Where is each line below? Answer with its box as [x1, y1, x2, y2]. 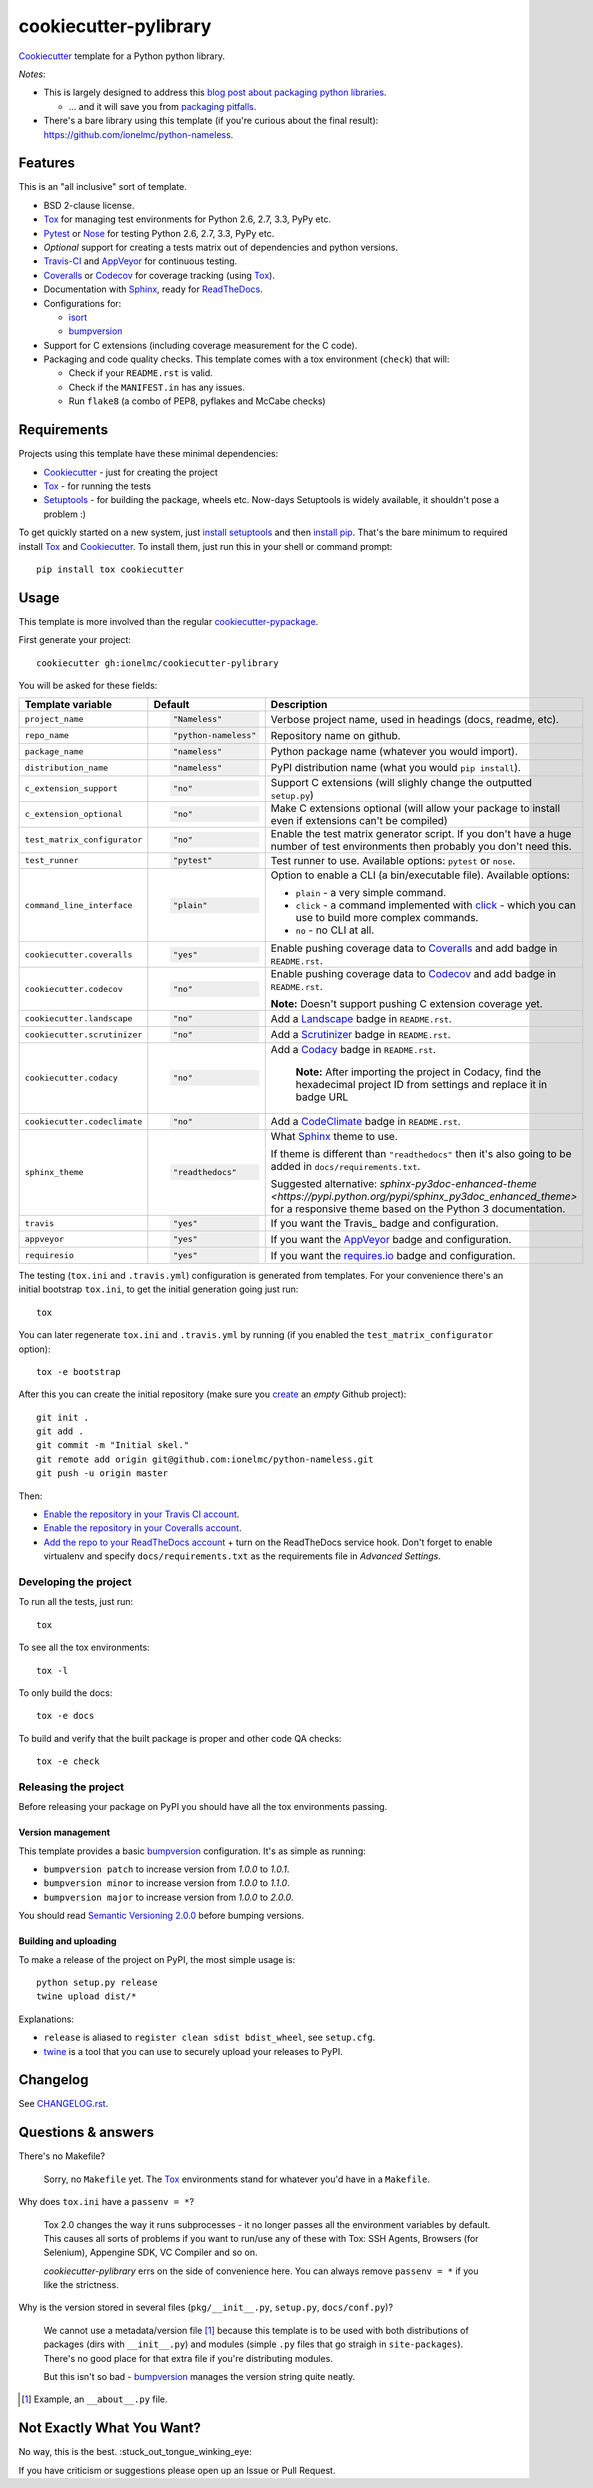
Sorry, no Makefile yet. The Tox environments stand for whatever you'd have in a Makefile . [43, 2173, 430, 2185]
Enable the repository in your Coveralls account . [43, 1522, 242, 1534]
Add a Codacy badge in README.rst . [270, 1042, 437, 1056]
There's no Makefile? [18, 2150, 105, 2162]
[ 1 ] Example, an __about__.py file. [21, 2393, 168, 2405]
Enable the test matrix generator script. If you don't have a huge [270, 826, 572, 840]
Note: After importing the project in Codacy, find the [295, 1065, 542, 1079]
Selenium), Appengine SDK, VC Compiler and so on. [43, 2246, 259, 2259]
